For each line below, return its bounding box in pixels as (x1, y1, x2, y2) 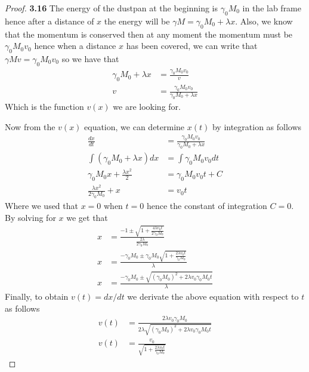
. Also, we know (235, 14, 293, 27)
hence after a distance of (5, 14, 94, 27)
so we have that (61, 52, 119, 64)
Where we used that (5, 199, 78, 212)
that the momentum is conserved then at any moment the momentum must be (5, 27, 293, 40)
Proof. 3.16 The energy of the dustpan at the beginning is (5, 2, 218, 14)
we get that (66, 211, 108, 223)
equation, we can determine (84, 120, 185, 133)
